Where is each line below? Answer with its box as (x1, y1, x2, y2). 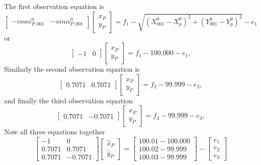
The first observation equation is (4, 1, 104, 11)
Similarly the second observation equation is (4, 64, 140, 74)
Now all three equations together (4, 126, 105, 137)
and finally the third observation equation (4, 95, 133, 105)
